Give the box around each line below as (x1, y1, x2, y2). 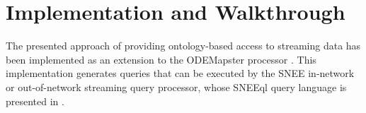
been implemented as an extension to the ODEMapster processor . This (6, 52, 316, 66)
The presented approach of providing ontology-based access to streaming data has (6, 38, 361, 53)
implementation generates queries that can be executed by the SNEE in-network (6, 66, 355, 81)
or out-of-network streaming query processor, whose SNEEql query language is (6, 79, 347, 94)
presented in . (6, 93, 64, 108)
